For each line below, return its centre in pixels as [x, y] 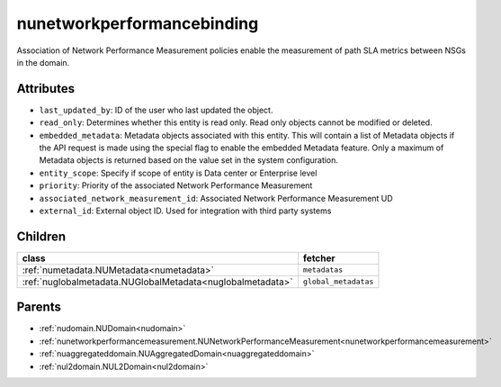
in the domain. [43, 62]
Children [41, 236]
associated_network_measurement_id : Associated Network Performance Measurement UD [216, 198]
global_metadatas [338, 282]
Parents [39, 307]
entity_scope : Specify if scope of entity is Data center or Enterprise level [178, 173]
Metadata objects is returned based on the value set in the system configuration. [189, 160]
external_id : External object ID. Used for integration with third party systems [185, 211]
